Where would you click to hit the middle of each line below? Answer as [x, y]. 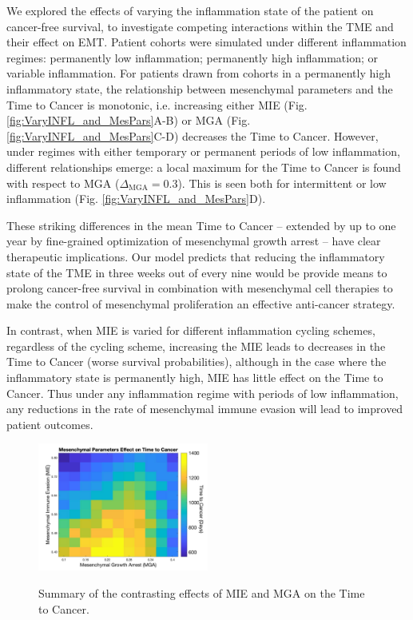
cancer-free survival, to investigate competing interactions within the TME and [200, 26]
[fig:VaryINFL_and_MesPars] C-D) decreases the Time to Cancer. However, [193, 135]
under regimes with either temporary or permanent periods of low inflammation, [203, 151]
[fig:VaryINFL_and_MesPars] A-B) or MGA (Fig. [129, 120]
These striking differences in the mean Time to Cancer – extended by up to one [201, 225]
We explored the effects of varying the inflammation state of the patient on [190, 10]
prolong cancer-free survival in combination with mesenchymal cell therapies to [200, 288]
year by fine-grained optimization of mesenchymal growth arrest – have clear [194, 241]
